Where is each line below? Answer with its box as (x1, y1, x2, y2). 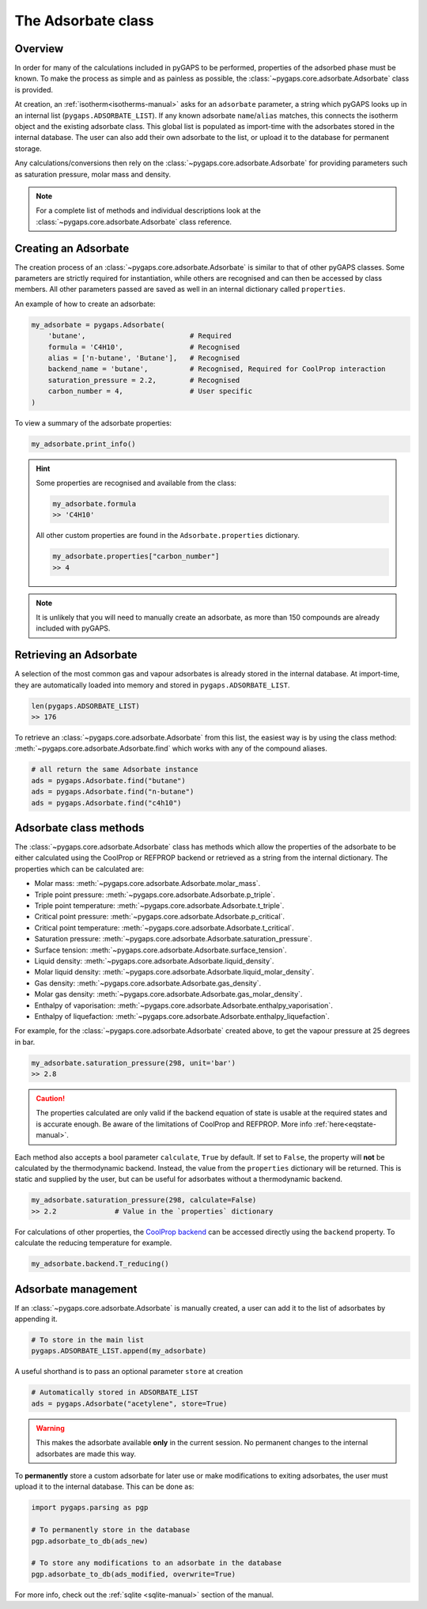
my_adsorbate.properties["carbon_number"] (52, 552, 220, 561)
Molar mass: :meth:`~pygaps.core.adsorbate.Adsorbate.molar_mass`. (34, 879, 261, 888)
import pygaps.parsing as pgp (31, 1503, 149, 1512)
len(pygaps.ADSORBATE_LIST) (31, 701, 140, 710)
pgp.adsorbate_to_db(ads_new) (31, 1536, 149, 1546)
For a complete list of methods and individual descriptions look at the (36, 206, 261, 215)
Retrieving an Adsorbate (14, 649, 138, 662)
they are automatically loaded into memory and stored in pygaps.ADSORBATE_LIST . (14, 680, 290, 690)
